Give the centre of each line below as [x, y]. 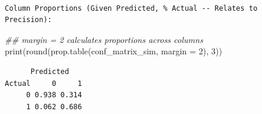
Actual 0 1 [43, 83]
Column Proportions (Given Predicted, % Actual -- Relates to [131, 8]
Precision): [28, 20]
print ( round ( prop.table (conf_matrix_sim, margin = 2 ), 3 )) [114, 51]
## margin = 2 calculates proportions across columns [104, 39]
